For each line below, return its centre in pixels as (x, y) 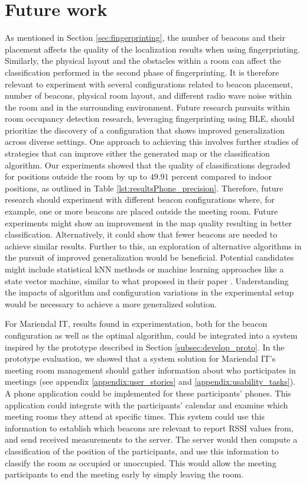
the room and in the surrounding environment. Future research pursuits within (147, 107)
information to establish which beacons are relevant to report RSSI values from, (149, 428)
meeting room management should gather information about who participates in (150, 370)
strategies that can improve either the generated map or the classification (137, 153)
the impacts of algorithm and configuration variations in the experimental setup (149, 292)
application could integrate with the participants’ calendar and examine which (147, 405)
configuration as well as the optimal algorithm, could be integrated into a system (151, 335)
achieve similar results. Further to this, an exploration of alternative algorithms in (153, 246)
